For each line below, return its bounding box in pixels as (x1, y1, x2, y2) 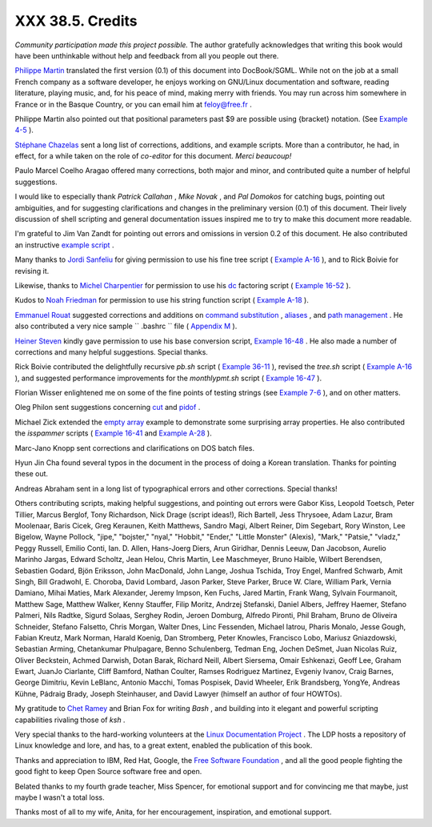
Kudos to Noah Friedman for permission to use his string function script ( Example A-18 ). (14, 295, 310, 305)
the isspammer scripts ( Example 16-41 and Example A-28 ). (14, 428, 212, 438)
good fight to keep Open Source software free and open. (14, 767, 202, 777)
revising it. (14, 266, 50, 275)
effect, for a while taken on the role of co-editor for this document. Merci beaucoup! (14, 151, 292, 161)
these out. (14, 469, 48, 479)
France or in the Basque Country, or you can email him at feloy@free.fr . (14, 99, 252, 109)
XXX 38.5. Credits (14, 12, 138, 30)
